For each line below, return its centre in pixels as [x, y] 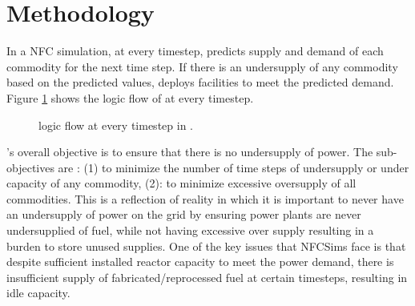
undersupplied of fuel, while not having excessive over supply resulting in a [190, 230]
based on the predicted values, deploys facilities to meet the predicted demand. [200, 82]
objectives [30, 167]
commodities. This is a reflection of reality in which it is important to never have [205, 198]
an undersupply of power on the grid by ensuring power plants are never [184, 214]
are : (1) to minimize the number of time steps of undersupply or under [234, 167]
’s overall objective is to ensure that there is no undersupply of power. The [190, 152]
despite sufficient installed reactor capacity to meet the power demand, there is [200, 262]
